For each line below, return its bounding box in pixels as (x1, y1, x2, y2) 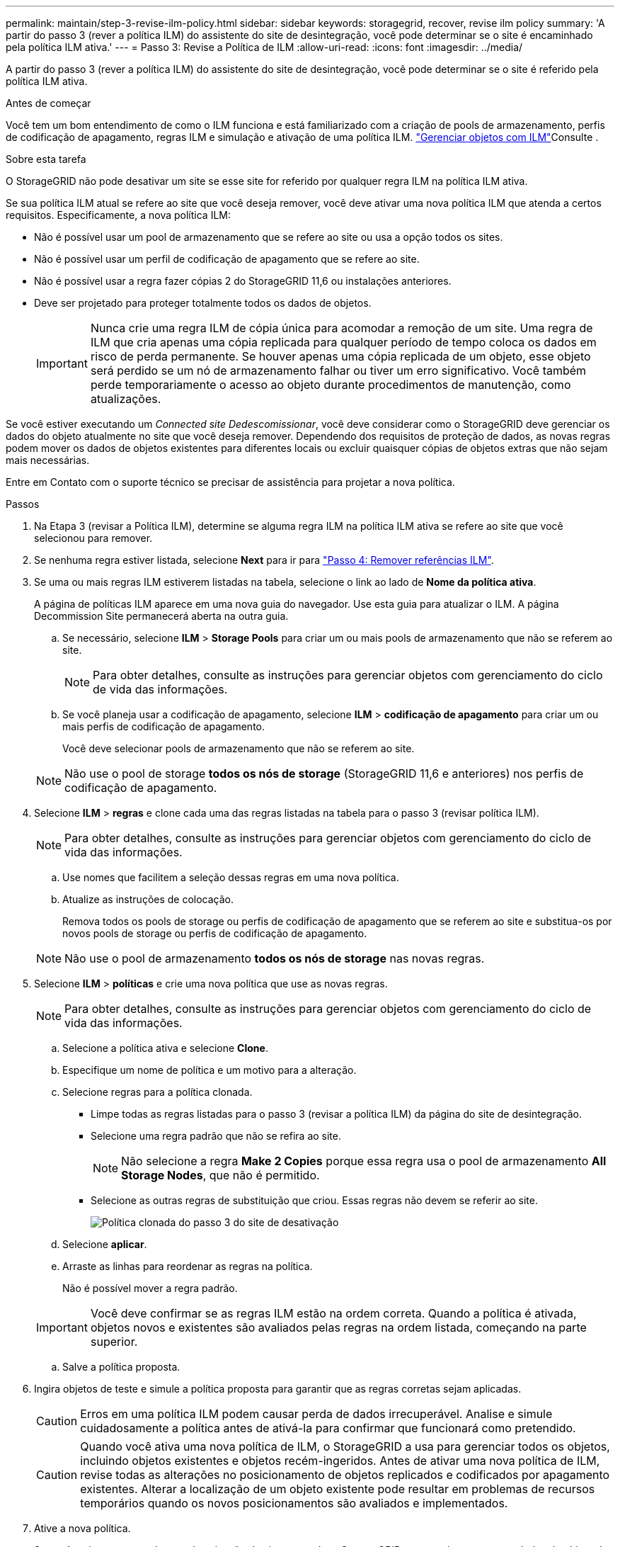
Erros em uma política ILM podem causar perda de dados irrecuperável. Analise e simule (80, 1407, 553, 1421)
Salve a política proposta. (62, 1361, 180, 1373)
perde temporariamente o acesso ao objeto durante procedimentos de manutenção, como (90, 378, 571, 392)
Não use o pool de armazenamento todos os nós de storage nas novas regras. (64, 951, 485, 965)
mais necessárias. (6, 454, 90, 466)
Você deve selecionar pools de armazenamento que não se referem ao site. (62, 742, 415, 754)
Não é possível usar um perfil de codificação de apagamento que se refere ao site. (34, 253, 420, 265)
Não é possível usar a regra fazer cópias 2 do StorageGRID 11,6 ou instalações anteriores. (34, 275, 452, 287)
